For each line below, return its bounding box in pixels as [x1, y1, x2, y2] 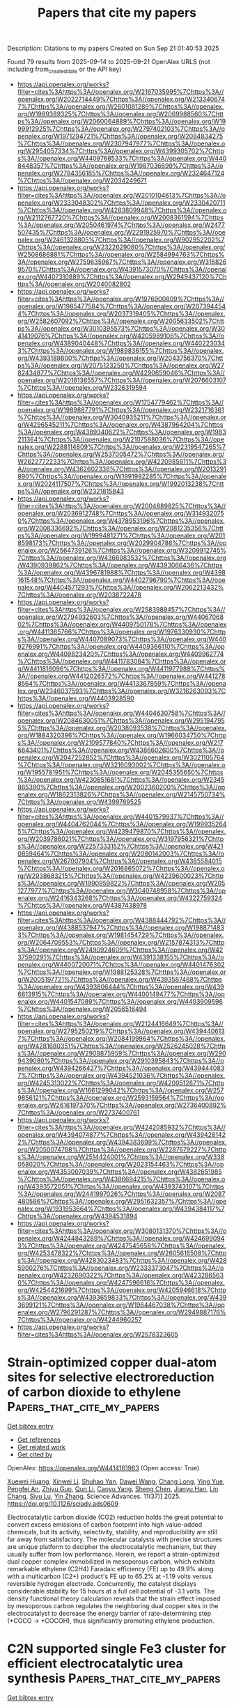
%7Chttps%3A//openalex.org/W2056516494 [17, 1005, 148, 1013]
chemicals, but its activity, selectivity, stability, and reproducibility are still [7, 1527, 218, 1536]
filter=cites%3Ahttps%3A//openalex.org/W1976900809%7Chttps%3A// [17, 294, 225, 303]
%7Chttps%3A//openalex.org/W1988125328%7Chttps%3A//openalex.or [17, 968, 226, 976]
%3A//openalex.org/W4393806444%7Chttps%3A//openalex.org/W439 [17, 982, 224, 991]
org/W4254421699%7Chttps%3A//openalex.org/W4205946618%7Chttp [17, 1286, 226, 1294]
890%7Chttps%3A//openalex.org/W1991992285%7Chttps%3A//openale [17, 472, 227, 480]
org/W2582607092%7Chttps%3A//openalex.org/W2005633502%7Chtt [17, 317, 224, 325]
